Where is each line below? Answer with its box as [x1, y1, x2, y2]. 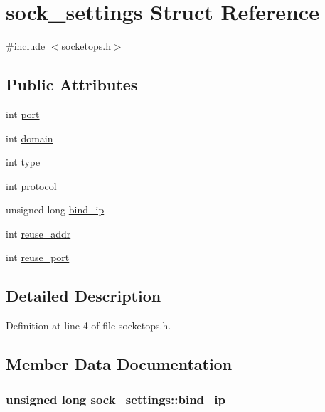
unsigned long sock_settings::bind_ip [6, 390, 225, 408]
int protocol [6, 178, 57, 193]
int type [6, 154, 41, 169]
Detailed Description [6, 285, 161, 307]
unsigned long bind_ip [6, 202, 105, 217]
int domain [6, 130, 53, 145]
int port [6, 106, 40, 121]
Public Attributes [6, 73, 138, 95]
